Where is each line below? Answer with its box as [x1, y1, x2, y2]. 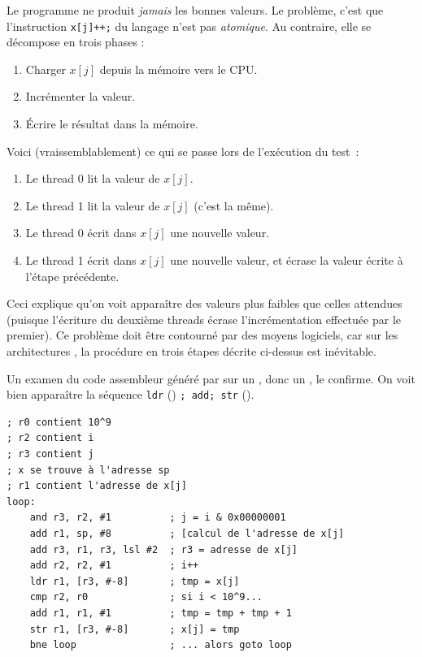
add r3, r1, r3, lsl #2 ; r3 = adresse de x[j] [29, 543, 298, 555]
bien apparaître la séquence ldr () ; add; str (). [7, 386, 255, 403]
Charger [25, 60, 66, 77]
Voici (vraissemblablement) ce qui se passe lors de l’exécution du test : [7, 142, 359, 159]
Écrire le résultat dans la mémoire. [25, 115, 198, 132]
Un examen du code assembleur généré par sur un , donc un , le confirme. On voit [7, 370, 415, 387]
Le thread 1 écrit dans [25, 252, 137, 268]
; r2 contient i [7, 432, 94, 444]
